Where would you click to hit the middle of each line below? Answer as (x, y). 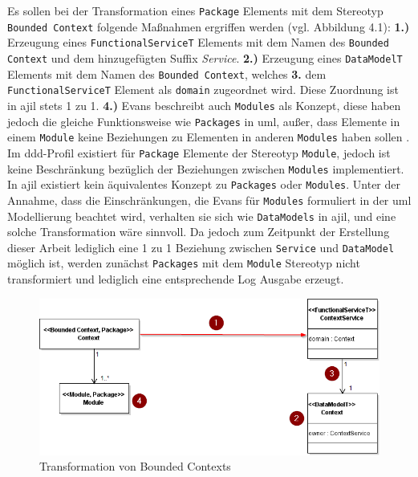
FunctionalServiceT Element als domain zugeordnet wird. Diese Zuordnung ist (203, 90)
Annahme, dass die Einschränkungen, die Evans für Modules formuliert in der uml (209, 200)
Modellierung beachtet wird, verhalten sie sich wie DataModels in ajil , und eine (202, 216)
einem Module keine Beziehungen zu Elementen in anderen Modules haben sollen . (209, 137)
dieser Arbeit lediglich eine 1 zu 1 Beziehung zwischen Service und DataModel (201, 247)
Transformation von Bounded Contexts (135, 466)
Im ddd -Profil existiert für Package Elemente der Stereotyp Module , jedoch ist (199, 152)
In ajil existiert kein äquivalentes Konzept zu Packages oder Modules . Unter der (204, 184)
